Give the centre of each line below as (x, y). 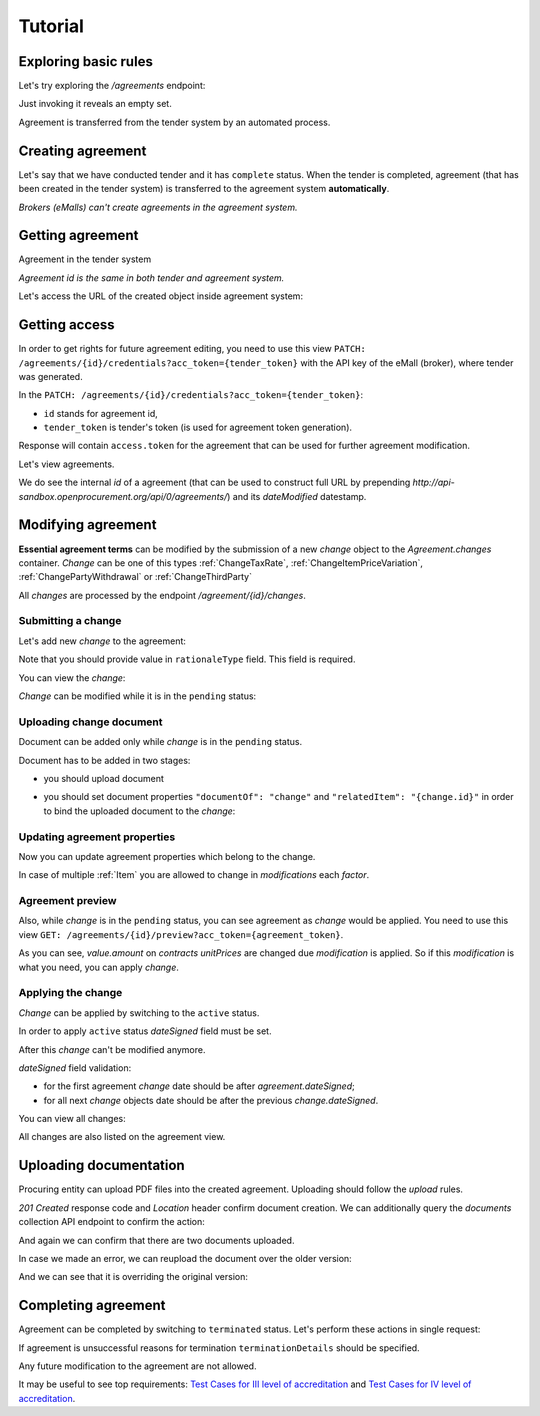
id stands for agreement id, (101, 413)
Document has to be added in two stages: (104, 760)
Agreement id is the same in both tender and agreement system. (151, 277)
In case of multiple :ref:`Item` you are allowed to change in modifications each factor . (194, 875)
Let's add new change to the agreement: (102, 641)
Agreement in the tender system (85, 259)
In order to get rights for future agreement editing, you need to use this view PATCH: (192, 349)
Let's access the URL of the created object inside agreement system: (161, 296)
